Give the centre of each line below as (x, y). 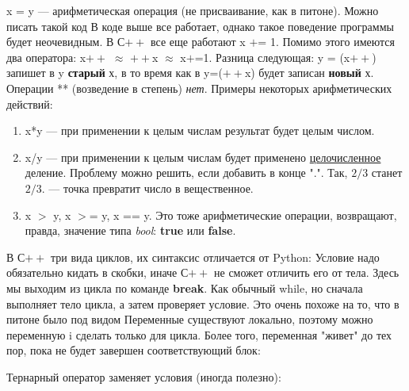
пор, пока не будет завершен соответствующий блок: (134, 350)
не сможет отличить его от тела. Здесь (307, 272)
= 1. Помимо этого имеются (326, 42)
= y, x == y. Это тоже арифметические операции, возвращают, (243, 215)
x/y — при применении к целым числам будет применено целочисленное (203, 157)
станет (387, 172)
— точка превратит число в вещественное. (151, 188)
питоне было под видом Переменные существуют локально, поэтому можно (190, 319)
